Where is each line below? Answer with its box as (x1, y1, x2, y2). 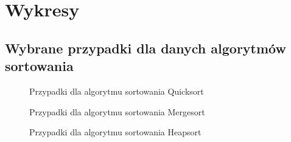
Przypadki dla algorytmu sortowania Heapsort (29, 126, 202, 138)
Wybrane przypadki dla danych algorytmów (5, 38, 286, 57)
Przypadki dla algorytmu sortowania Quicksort (29, 84, 204, 97)
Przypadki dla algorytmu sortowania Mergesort (29, 105, 205, 118)
